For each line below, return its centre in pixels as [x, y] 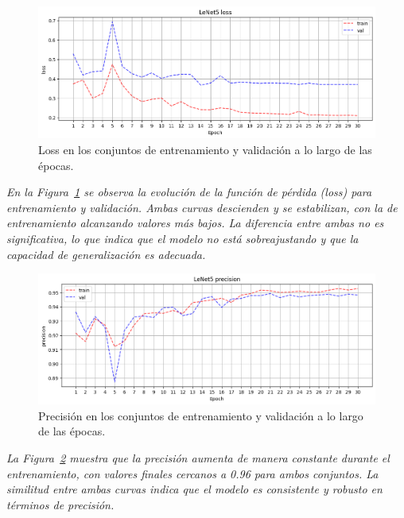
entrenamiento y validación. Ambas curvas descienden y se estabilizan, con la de [202, 207]
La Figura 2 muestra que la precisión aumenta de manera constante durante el [198, 457]
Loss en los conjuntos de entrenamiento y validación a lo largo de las [205, 150]
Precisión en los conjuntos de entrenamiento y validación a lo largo [201, 415]
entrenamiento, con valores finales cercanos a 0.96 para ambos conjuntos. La [192, 473]
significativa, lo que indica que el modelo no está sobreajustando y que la [183, 239]
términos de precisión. [60, 504]
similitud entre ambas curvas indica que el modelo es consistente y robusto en [194, 489]
